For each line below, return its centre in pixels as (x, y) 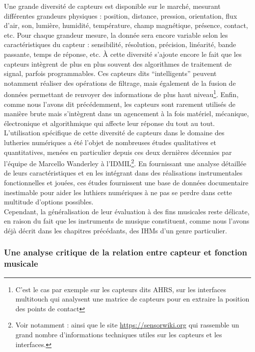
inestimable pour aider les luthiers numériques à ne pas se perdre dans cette (118, 192)
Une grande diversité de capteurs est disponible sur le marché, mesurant (112, 6)
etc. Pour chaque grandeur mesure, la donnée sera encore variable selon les (116, 35)
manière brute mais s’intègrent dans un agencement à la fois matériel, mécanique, (127, 113)
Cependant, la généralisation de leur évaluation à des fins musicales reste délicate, (127, 211)
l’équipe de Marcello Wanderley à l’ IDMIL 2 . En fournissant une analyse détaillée (125, 163)
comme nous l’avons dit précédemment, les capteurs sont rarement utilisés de (120, 104)
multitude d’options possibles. (49, 202)
